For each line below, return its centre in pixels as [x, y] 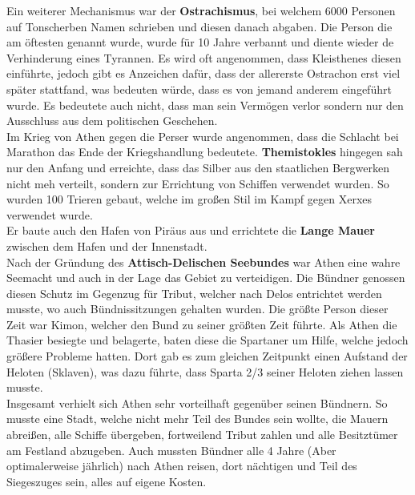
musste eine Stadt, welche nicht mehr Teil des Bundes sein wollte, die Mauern [197, 419]
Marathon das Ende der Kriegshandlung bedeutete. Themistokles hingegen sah [205, 152]
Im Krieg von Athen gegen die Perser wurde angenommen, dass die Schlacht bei [203, 136]
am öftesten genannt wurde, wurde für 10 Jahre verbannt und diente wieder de [200, 42]
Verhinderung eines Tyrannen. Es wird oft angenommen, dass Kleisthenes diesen [204, 57]
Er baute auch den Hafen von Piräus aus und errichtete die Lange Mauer [191, 230]
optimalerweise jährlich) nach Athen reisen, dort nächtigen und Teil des [182, 466]
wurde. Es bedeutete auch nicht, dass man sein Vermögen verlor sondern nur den [205, 105]
